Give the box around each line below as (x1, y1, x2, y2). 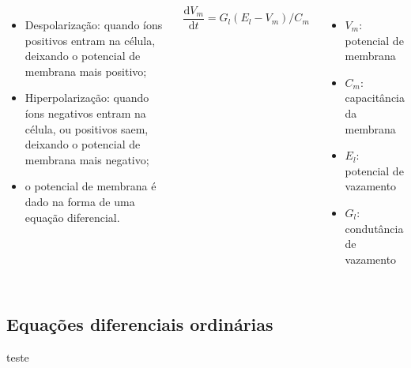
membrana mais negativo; (25, 151, 149, 167)
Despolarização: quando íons (25, 17, 163, 32)
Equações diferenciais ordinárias (6, 311, 273, 336)
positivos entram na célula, (25, 32, 156, 48)
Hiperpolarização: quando (25, 89, 149, 106)
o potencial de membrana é (25, 178, 156, 194)
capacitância (345, 89, 405, 106)
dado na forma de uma (25, 193, 135, 209)
